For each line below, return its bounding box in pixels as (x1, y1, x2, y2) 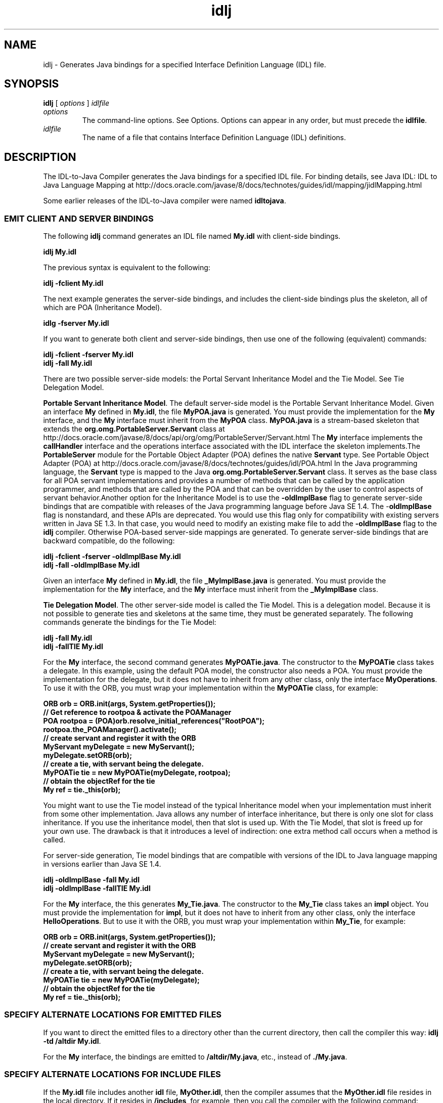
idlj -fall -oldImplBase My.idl (43, 561, 140, 570)
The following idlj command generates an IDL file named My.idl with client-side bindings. (43, 232, 341, 241)
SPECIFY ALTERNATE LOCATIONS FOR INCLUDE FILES (4, 1069, 221, 1080)
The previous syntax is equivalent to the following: (43, 263, 210, 272)
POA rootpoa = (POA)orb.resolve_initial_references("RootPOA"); (43, 716, 265, 726)
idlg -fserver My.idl (43, 319, 109, 328)
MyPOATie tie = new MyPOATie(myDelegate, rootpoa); (43, 768, 231, 777)
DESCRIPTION (4, 150, 76, 163)
